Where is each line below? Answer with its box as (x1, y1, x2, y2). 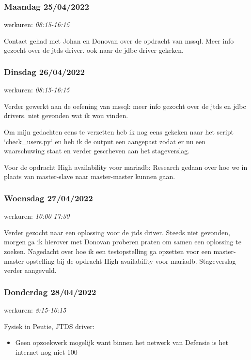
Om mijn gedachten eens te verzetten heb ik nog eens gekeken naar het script (4, 127, 234, 136)
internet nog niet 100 (15, 346, 78, 357)
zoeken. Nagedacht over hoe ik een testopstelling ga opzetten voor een (4, 246, 211, 256)
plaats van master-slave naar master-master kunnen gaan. (4, 171, 175, 181)
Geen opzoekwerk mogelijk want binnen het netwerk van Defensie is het (15, 337, 228, 347)
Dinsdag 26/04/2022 (4, 65, 85, 77)
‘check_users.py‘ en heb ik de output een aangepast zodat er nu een (4, 136, 206, 146)
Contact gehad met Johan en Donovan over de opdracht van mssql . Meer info (4, 35, 234, 45)
